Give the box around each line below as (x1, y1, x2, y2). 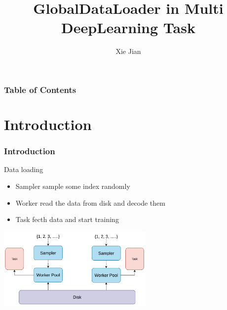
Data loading (4, 164, 43, 175)
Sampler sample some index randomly (15, 181, 130, 191)
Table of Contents (4, 83, 76, 95)
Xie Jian (115, 46, 141, 56)
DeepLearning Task (61, 17, 195, 38)
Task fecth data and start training (15, 214, 119, 224)
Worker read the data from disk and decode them (15, 197, 165, 208)
